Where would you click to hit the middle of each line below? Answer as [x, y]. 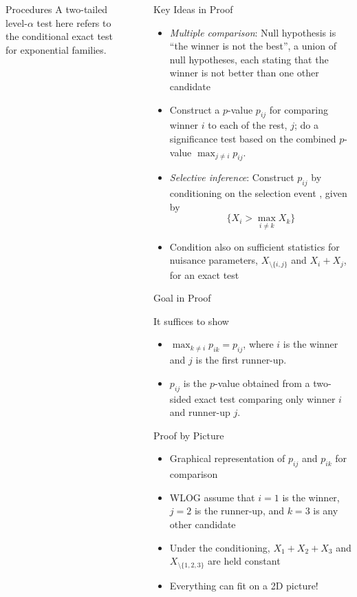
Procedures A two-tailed [57, 9]
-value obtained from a [262, 383]
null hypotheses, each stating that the [249, 59]
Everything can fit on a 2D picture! [244, 585]
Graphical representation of [227, 458]
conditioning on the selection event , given [258, 193]
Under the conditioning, [220, 547]
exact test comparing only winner [265, 398]
